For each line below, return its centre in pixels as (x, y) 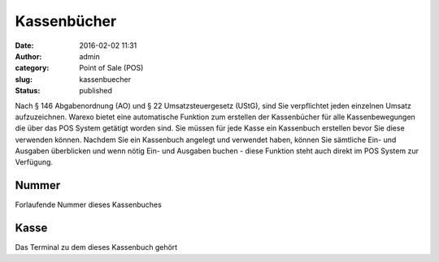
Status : (28, 91)
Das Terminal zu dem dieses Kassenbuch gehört (96, 247)
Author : (28, 56)
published (96, 91)
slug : (24, 79)
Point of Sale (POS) (111, 68)
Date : (24, 45)
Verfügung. (34, 162)
